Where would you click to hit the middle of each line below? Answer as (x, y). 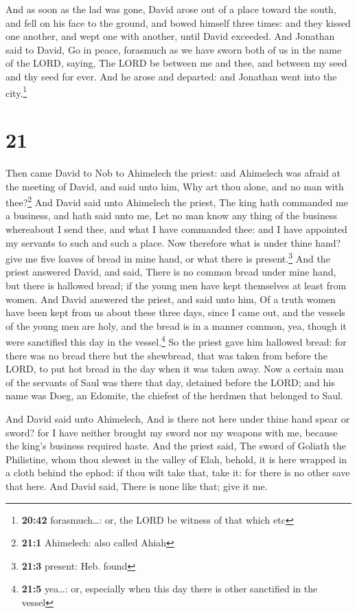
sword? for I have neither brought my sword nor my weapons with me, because (172, 432)
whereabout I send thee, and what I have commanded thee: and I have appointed (176, 229)
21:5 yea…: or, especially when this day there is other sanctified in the (170, 589)
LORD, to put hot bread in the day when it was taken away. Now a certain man (175, 369)
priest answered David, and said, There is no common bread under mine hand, (171, 272)
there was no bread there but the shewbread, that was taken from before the (167, 355)
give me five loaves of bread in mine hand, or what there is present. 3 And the (168, 257)
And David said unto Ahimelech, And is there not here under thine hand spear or (178, 419)
